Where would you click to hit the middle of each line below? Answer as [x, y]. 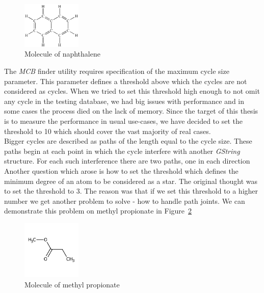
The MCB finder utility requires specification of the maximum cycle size [117, 71]
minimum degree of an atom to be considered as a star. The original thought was [131, 181]
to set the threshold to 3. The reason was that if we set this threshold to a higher [131, 191]
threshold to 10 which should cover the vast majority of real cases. [108, 131]
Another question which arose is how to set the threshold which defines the [121, 170]
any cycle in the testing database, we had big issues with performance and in [124, 101]
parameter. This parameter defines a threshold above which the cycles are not [126, 81]
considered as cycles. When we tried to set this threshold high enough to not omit [132, 91]
